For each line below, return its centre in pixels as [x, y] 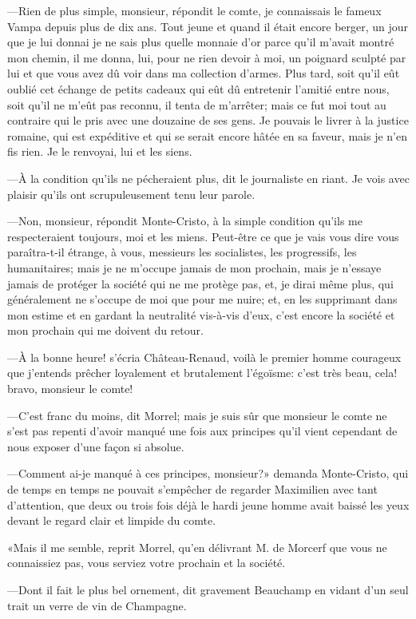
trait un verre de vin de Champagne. [97, 605]
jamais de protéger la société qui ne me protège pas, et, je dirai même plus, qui [200, 283]
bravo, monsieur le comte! [70, 389]
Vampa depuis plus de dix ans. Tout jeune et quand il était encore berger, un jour [208, 26]
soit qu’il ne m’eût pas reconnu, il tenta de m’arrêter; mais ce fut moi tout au [197, 104]
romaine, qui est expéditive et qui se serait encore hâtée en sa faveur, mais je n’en [207, 135]
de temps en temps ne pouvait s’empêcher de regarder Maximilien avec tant [192, 489]
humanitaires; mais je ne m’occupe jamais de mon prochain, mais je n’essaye [194, 267]
